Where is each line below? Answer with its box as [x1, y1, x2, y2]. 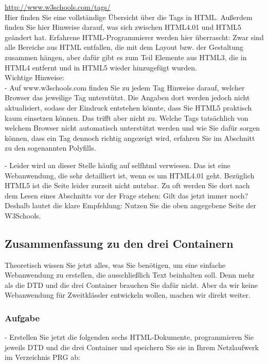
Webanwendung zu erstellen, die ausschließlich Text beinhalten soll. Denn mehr [5, 269, 255, 280]
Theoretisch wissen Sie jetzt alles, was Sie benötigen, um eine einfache [5, 259, 225, 270]
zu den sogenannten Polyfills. [5, 142, 96, 153]
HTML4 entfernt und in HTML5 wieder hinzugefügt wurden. [5, 62, 197, 72]
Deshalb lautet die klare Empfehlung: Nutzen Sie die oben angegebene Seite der [5, 200, 257, 211]
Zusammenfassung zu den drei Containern [5, 235, 234, 251]
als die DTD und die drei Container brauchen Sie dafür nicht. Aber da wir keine [5, 279, 258, 290]
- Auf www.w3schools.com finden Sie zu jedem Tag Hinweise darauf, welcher [5, 82, 245, 93]
